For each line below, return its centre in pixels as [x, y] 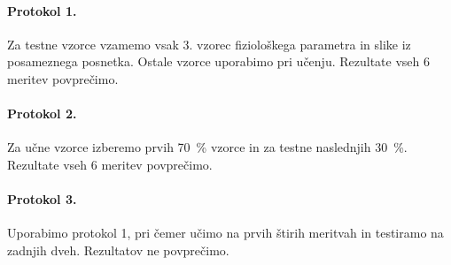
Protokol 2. [42, 114]
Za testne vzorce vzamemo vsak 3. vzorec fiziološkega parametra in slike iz [209, 44]
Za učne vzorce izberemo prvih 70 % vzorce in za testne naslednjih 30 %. [207, 147]
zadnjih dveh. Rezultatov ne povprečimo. [118, 250]
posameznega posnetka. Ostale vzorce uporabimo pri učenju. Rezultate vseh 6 [218, 61]
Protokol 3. [42, 199]
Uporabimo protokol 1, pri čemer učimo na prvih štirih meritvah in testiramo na [225, 233]
